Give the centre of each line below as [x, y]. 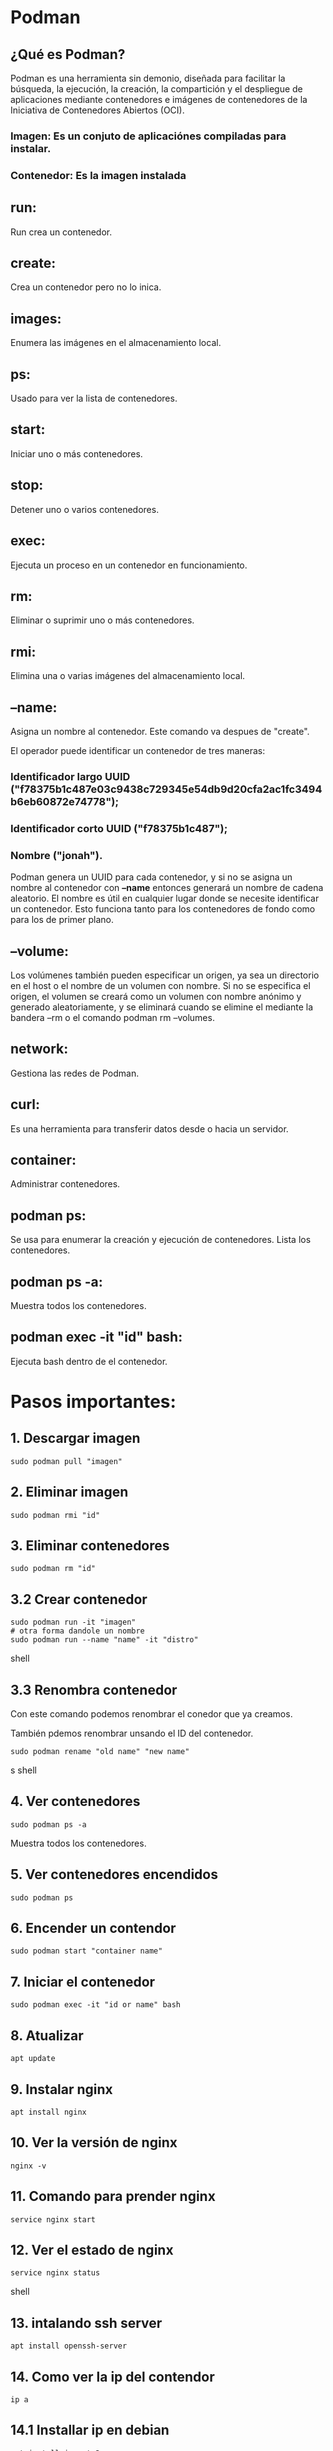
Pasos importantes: [93, 1401]
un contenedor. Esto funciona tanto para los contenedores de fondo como [163, 909]
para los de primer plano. [62, 920]
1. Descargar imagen [75, 1438]
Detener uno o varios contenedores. [85, 509]
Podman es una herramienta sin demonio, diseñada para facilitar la [148, 78]
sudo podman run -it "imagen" [73, 1622]
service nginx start [53, 2219]
